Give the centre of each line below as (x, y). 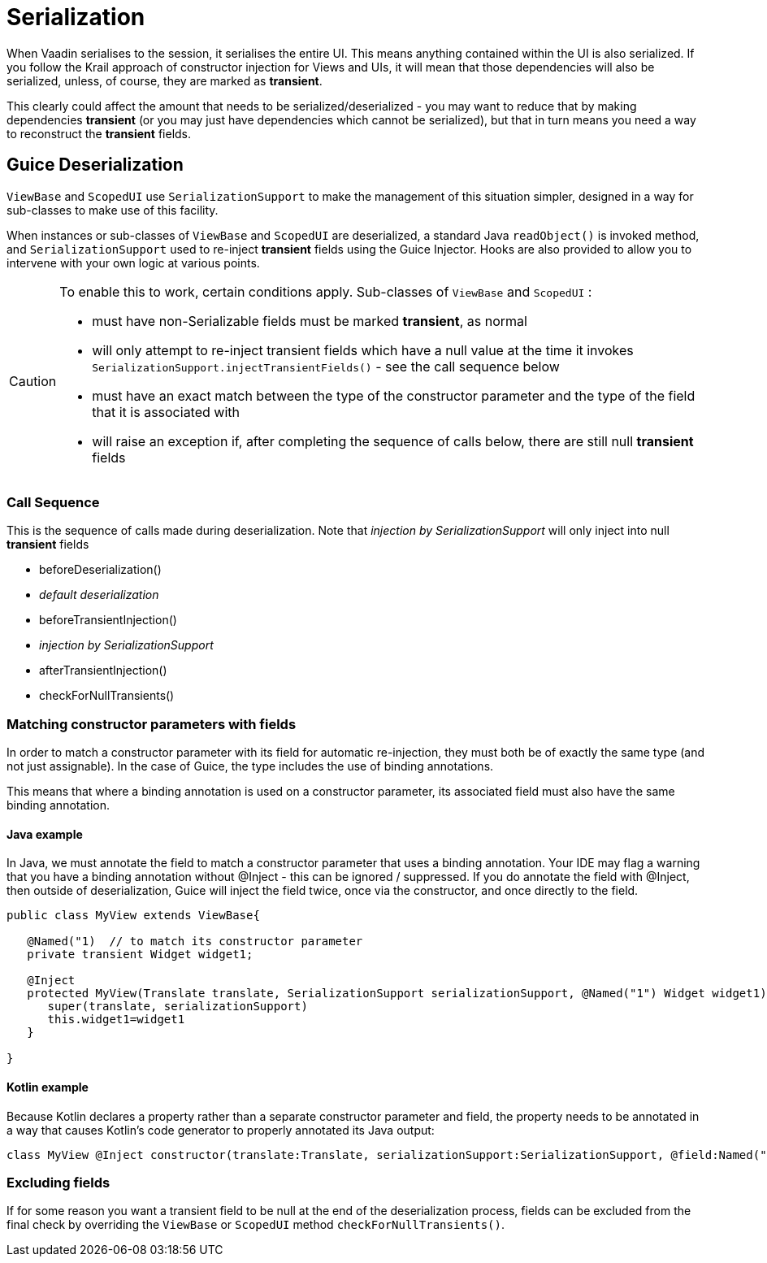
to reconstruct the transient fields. (99, 133)
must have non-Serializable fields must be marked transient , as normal (310, 321)
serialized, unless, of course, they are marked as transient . (165, 80)
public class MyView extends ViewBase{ (133, 916)
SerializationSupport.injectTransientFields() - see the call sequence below (326, 366)
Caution (33, 381)
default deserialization (99, 595)
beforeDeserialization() (100, 570)
